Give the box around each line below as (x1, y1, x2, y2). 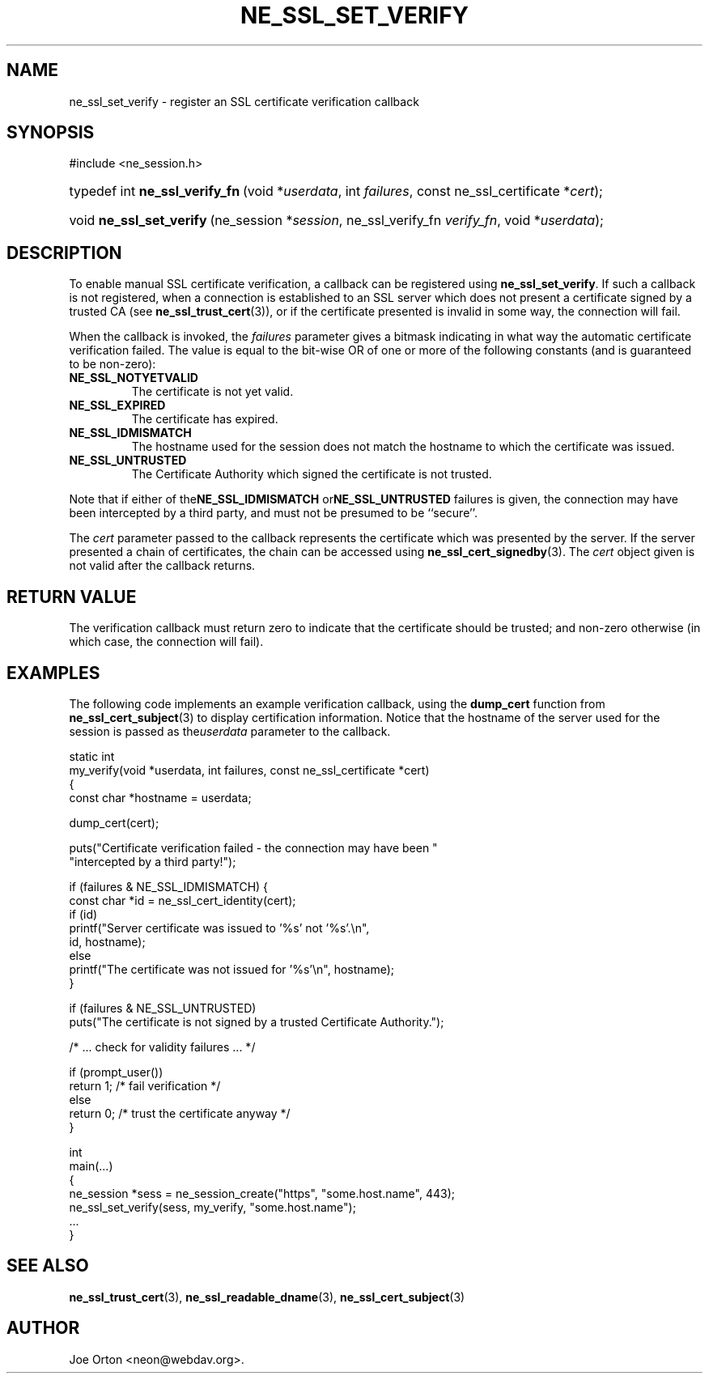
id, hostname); (69, 934, 146, 949)
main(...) (69, 1158, 113, 1173)
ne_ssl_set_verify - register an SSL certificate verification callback (69, 94, 419, 108)
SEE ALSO (6, 1255, 89, 1276)
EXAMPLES (6, 662, 100, 683)
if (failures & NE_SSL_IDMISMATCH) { (69, 879, 269, 894)
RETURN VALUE (6, 586, 137, 607)
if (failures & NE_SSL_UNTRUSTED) (69, 1000, 257, 1015)
